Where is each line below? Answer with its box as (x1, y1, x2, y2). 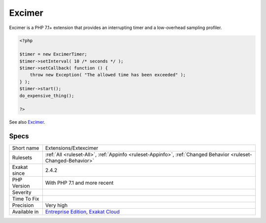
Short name (12, 145, 39, 152)
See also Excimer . (9, 119, 45, 125)
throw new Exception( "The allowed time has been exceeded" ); (30, 72, 186, 78)
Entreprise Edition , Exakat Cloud (45, 208, 120, 215)
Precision (12, 202, 34, 209)
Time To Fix (12, 195, 39, 202)
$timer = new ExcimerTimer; (19, 52, 87, 57)
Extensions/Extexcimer (45, 145, 99, 152)
